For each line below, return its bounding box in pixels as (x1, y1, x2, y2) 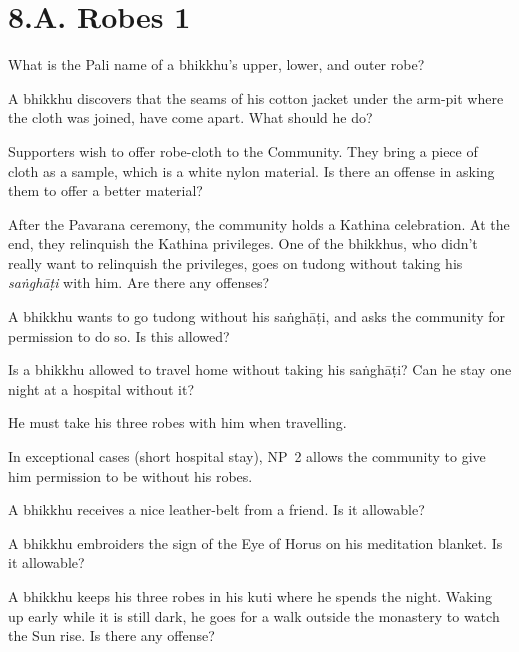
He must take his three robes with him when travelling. (8, 412, 347, 433)
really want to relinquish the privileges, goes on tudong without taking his (8, 252, 463, 273)
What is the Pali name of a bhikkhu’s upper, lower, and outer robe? (8, 54, 425, 75)
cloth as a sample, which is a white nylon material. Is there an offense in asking (8, 160, 495, 181)
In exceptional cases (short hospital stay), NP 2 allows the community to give (8, 446, 486, 467)
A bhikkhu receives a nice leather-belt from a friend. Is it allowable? (8, 499, 425, 520)
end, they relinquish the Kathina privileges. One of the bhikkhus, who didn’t (8, 233, 478, 254)
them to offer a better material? (8, 180, 203, 201)
